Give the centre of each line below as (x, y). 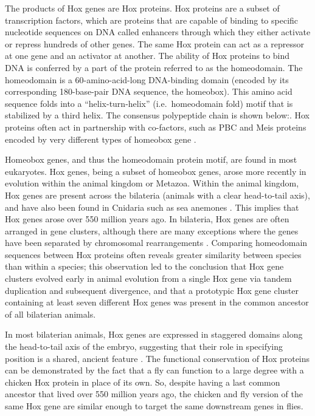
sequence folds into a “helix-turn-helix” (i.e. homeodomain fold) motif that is (149, 103)
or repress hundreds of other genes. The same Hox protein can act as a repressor (155, 43)
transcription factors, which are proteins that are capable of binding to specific (152, 20)
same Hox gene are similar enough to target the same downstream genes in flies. (154, 406)
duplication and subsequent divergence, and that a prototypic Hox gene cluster (152, 290)
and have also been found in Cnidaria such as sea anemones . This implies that (152, 207)
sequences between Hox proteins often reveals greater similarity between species (153, 254)
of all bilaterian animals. (50, 314)
